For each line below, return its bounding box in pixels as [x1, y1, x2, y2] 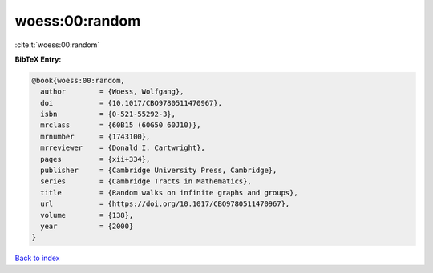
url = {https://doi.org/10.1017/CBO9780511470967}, [40, 199, 290, 208]
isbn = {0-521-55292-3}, [40, 110, 176, 119]
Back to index [14, 253, 60, 263]
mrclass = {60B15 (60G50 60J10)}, [40, 121, 201, 130]
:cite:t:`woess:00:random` [14, 40, 100, 50]
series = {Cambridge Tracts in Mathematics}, [40, 177, 252, 186]
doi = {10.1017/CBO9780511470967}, [40, 98, 222, 107]
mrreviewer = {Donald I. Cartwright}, [40, 143, 206, 152]
